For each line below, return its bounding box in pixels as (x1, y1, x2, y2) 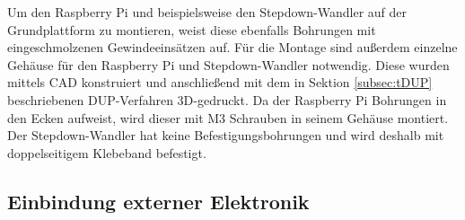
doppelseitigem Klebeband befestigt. (7, 143, 206, 162)
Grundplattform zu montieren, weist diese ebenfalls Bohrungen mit (7, 20, 376, 39)
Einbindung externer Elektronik (7, 187, 310, 215)
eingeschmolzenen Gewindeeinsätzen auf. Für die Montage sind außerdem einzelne (7, 38, 458, 57)
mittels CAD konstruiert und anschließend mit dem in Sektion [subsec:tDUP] (7, 73, 433, 92)
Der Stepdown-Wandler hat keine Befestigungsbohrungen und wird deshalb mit (7, 126, 444, 145)
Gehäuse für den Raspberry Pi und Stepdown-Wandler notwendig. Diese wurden (7, 55, 450, 74)
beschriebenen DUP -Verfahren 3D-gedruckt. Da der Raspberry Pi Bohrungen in (7, 90, 447, 109)
